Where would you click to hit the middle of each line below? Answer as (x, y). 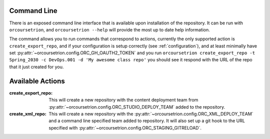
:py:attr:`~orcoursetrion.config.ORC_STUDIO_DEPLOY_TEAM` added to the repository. (137, 107)
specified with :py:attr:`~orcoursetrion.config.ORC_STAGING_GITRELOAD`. (125, 128)
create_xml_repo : (28, 114)
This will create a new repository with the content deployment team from (123, 100)
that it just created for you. (36, 67)
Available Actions (37, 81)
